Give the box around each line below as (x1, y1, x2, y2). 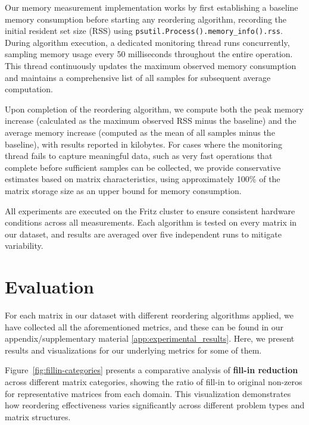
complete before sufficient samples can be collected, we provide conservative (5, 161, 281, 173)
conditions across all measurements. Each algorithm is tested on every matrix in (5, 216, 297, 229)
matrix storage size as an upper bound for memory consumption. (5, 184, 242, 196)
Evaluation (5, 274, 94, 299)
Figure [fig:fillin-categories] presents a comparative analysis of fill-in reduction (5, 364, 298, 376)
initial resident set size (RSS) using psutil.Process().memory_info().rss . (5, 24, 283, 37)
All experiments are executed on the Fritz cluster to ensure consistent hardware (5, 204, 295, 217)
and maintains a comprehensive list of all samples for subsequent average (5, 71, 271, 83)
